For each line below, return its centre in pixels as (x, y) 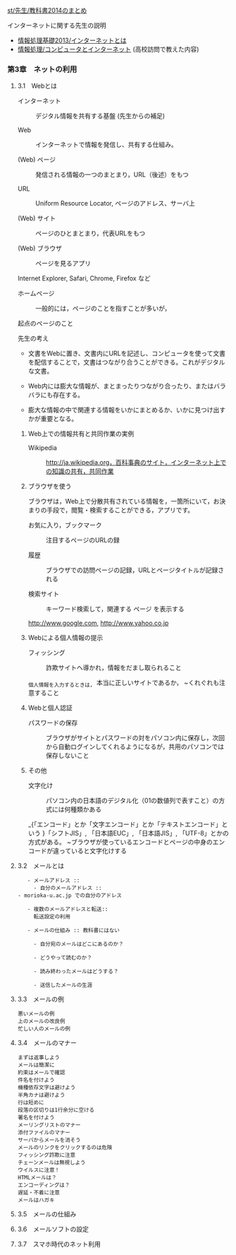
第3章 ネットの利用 (42, 69)
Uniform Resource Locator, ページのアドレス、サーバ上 (115, 203)
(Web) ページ (37, 160)
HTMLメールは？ (37, 1178)
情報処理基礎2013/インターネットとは (72, 40)
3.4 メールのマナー (47, 1043)
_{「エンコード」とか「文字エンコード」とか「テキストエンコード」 (125, 824)
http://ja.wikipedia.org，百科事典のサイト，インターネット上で (136, 463)
